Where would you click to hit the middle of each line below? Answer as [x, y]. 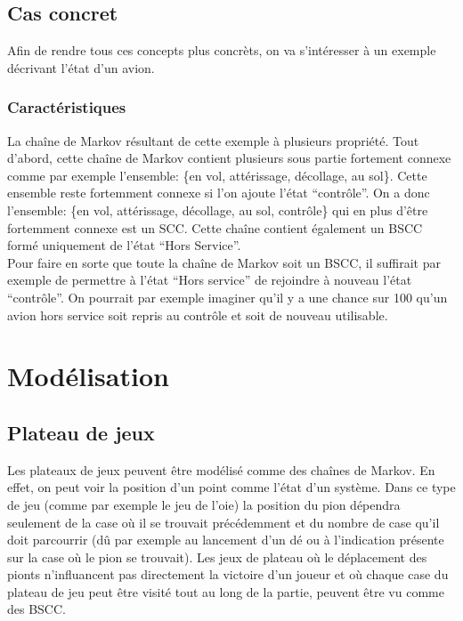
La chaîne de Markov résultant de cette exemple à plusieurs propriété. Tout [213, 140]
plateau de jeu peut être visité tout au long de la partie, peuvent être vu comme [226, 591]
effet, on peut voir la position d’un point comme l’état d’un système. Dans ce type [231, 487]
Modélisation [88, 376]
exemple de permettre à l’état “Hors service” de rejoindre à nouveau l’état [210, 280]
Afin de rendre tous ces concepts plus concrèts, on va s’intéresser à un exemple [222, 50]
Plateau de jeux [81, 432]
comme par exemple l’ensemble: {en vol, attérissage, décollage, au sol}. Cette [217, 175]
